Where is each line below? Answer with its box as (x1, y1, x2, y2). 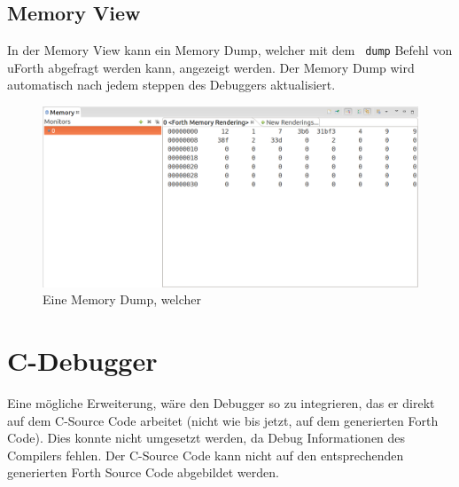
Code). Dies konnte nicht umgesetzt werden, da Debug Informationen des (7, 428, 406, 447)
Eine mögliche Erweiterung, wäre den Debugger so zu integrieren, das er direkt (7, 394, 435, 412)
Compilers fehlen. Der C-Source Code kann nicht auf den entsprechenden (7, 445, 404, 464)
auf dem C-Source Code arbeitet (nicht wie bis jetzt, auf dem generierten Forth (7, 411, 439, 429)
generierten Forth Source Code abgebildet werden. (7, 463, 279, 482)
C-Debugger (7, 342, 158, 379)
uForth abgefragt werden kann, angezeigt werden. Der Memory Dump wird (7, 58, 415, 76)
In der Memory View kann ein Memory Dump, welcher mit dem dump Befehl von (7, 41, 453, 59)
